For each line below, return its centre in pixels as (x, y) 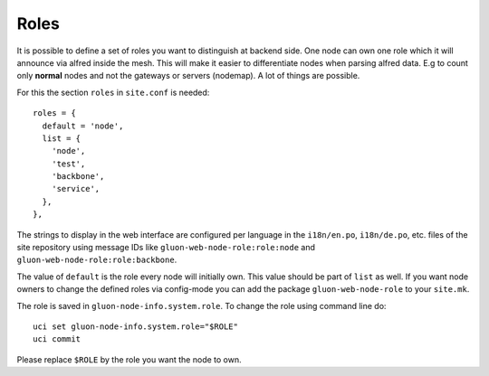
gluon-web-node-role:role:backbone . (97, 260)
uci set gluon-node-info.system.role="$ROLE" (136, 326)
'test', (68, 164)
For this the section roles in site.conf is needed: (113, 92)
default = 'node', (83, 126)
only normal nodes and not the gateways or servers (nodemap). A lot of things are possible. (188, 76)
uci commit (57, 339)
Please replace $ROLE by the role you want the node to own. (129, 359)
